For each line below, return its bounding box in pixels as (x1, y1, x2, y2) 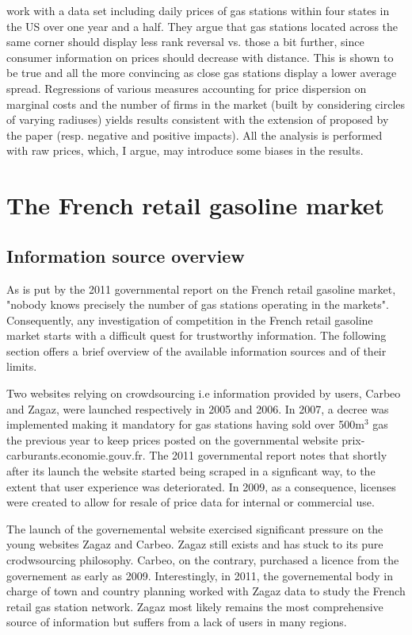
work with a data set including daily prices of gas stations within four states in (6, 2, 390, 18)
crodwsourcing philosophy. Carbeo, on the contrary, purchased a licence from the (6, 552, 399, 568)
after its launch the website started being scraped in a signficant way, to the (6, 463, 376, 479)
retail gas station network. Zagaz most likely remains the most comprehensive (6, 598, 383, 614)
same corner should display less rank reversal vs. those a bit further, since (6, 33, 364, 50)
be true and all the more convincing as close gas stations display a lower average (6, 64, 397, 81)
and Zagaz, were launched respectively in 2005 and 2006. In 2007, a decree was (6, 400, 389, 417)
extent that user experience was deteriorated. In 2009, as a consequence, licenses (6, 478, 396, 495)
